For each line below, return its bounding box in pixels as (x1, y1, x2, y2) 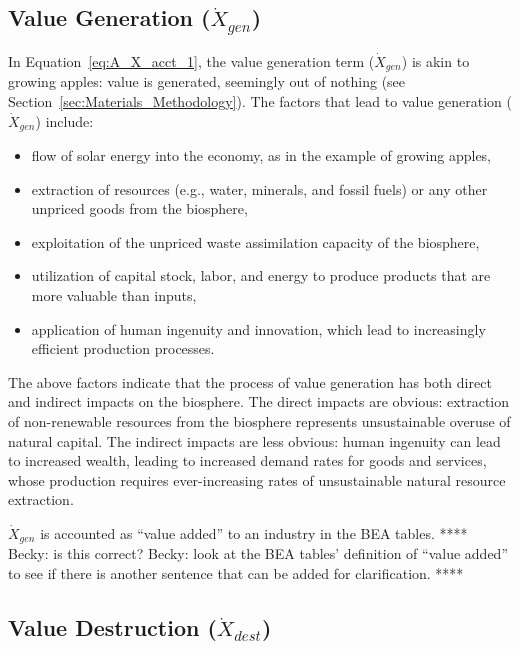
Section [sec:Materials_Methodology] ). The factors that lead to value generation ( (8, 91, 512, 112)
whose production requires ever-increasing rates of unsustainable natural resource (8, 469, 506, 490)
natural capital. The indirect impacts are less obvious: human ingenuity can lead (8, 430, 501, 451)
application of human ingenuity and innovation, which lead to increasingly (31, 318, 486, 339)
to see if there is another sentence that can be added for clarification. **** (8, 563, 464, 584)
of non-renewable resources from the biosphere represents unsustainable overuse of (8, 411, 511, 432)
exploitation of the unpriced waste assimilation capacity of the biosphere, (31, 231, 480, 252)
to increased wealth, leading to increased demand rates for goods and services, (8, 450, 487, 471)
